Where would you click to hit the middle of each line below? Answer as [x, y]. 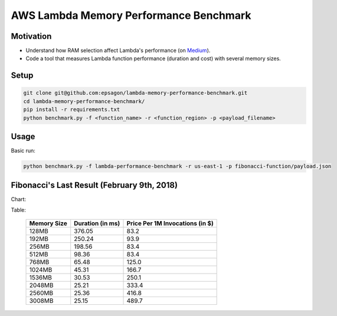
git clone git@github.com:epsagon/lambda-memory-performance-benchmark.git [135, 93]
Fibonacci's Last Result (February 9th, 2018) [94, 185]
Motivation [31, 36]
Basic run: [23, 151]
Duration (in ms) [97, 223]
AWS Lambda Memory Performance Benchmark [131, 15]
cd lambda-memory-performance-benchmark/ [84, 101]
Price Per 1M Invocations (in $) [170, 223]
